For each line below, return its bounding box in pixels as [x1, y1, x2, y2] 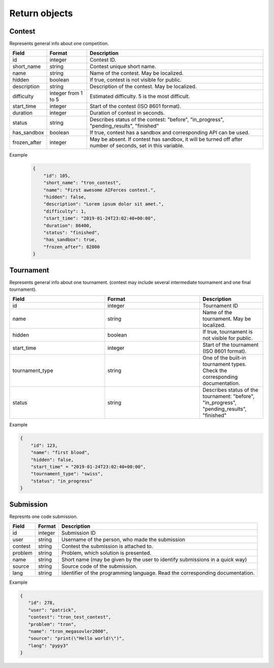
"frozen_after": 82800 [43, 244, 100, 250]
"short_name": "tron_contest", [43, 180, 121, 186]
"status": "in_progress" [30, 478, 93, 484]
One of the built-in [202, 354, 246, 361]
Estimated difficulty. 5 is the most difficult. [89, 93, 190, 100]
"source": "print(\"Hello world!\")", [28, 635, 125, 642]
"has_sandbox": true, [43, 237, 97, 242]
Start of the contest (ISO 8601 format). [89, 103, 182, 110]
